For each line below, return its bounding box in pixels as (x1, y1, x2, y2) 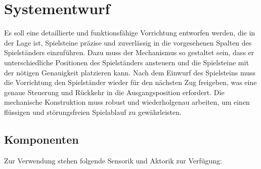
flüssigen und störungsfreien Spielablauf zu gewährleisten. (4, 106, 182, 117)
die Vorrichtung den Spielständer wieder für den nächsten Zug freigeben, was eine (4, 77, 257, 88)
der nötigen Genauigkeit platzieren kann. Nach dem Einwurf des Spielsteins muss (4, 67, 256, 77)
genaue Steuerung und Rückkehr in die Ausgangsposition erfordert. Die (4, 87, 225, 97)
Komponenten (4, 131, 79, 147)
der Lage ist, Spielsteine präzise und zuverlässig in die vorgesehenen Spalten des (4, 37, 252, 48)
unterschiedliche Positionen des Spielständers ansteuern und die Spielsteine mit (4, 57, 249, 67)
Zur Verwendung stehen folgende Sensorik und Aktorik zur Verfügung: (4, 155, 222, 165)
